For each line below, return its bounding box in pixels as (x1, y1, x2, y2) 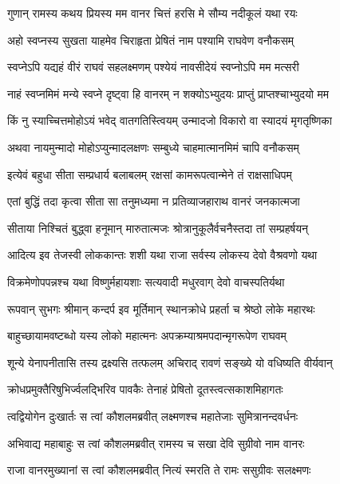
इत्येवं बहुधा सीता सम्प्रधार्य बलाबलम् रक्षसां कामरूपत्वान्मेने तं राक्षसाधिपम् (7, 166, 292, 182)
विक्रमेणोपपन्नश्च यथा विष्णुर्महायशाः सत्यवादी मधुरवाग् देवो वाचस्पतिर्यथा (7, 273, 285, 290)
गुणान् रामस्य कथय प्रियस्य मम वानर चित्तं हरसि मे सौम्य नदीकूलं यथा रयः (7, 5, 298, 21)
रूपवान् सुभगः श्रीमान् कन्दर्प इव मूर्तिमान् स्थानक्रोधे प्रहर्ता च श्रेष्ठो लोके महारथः (7, 300, 315, 317)
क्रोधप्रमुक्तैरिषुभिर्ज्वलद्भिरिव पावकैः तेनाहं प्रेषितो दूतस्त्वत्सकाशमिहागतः (7, 381, 283, 398)
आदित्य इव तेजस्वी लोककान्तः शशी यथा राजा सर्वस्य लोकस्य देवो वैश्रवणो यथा (7, 246, 318, 263)
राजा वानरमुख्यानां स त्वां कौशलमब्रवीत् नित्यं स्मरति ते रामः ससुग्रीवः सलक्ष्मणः (7, 462, 311, 478)
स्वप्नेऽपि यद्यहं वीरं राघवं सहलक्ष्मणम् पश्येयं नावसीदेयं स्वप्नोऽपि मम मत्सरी (7, 58, 299, 75)
